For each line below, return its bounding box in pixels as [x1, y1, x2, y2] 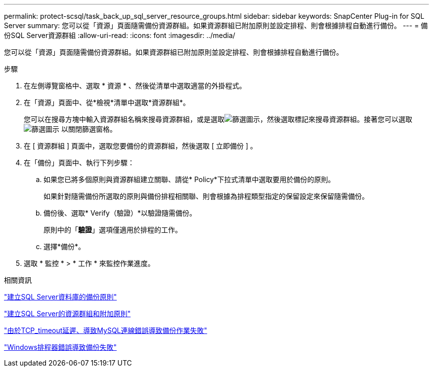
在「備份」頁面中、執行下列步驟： [24, 158, 134, 167]
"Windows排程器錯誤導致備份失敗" [4, 343, 117, 351]
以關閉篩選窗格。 [61, 125, 117, 133]
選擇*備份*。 [43, 242, 86, 251]
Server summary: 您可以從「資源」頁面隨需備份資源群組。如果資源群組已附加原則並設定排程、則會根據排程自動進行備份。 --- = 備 [4, 21, 428, 30]
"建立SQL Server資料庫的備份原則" [4, 293, 117, 301]
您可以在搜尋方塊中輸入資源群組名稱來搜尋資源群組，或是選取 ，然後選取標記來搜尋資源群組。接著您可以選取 [24, 115, 412, 123]
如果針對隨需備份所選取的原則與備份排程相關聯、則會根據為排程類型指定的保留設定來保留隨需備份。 [43, 192, 369, 200]
